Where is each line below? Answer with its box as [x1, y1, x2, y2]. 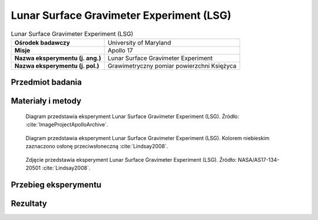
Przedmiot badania [11, 77, 82, 88]
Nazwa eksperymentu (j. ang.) [14, 54, 101, 62]
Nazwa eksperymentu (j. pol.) [14, 62, 100, 70]
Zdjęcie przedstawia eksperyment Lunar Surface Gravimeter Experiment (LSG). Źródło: [25, 156, 237, 163]
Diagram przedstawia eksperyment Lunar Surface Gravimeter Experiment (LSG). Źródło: [25, 112, 240, 120]
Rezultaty [11, 198, 47, 208]
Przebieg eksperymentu [11, 179, 102, 189]
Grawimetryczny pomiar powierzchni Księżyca [107, 62, 237, 70]
